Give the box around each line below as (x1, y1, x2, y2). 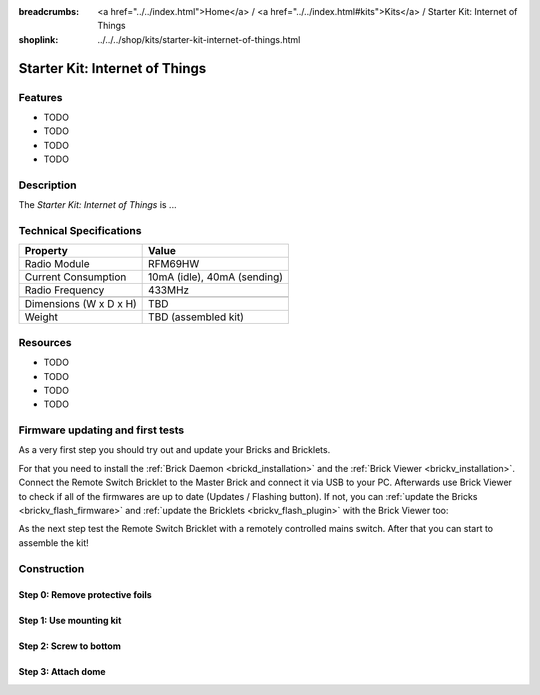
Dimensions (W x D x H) (24, 297, 137, 311)
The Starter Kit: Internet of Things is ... (18, 199, 177, 211)
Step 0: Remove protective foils (18, 589, 152, 601)
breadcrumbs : (18, 6, 80, 17)
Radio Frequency (24, 283, 105, 297)
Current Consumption (24, 270, 127, 284)
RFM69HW (148, 257, 200, 271)
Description (18, 178, 77, 192)
